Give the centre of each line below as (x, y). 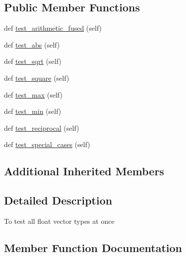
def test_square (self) (37, 77)
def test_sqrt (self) (33, 61)
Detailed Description (58, 200)
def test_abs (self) (32, 44)
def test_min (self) (33, 111)
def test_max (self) (33, 94)
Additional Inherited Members (84, 171)
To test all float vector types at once (59, 221)
